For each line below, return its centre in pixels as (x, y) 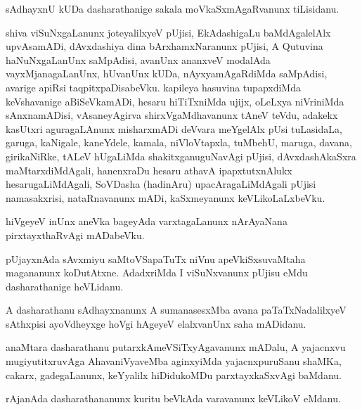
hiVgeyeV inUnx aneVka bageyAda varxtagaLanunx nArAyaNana (147, 221)
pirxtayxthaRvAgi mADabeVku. (75, 235)
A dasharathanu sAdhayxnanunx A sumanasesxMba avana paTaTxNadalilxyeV (176, 310)
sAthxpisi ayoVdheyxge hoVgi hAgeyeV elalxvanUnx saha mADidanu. (156, 323)
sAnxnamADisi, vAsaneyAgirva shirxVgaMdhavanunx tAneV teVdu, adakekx (172, 115)
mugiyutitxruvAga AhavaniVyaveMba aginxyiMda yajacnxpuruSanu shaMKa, (174, 361)
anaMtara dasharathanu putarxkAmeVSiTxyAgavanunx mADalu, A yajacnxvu (176, 347)
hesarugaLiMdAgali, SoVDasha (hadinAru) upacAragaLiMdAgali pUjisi (161, 184)
